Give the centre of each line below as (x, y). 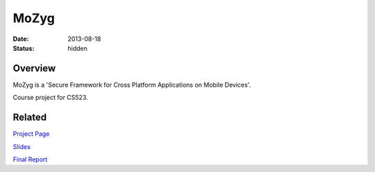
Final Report (30, 159)
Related (30, 118)
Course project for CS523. (50, 98)
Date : (21, 39)
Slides (22, 146)
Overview (34, 68)
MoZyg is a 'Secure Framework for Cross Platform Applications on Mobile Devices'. (132, 85)
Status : (24, 48)
